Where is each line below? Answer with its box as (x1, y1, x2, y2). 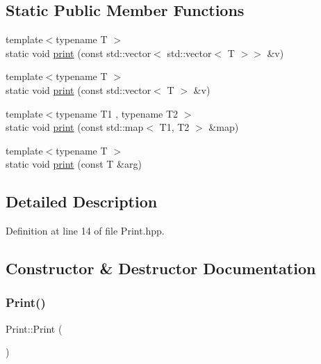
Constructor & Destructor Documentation (6, 258, 316, 279)
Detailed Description (6, 191, 158, 212)
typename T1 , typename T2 (56, 106, 179, 120)
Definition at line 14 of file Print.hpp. (6, 223, 165, 238)
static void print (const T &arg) (6, 157, 142, 171)
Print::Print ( (6, 321, 63, 335)
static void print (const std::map (6, 120, 144, 134)
